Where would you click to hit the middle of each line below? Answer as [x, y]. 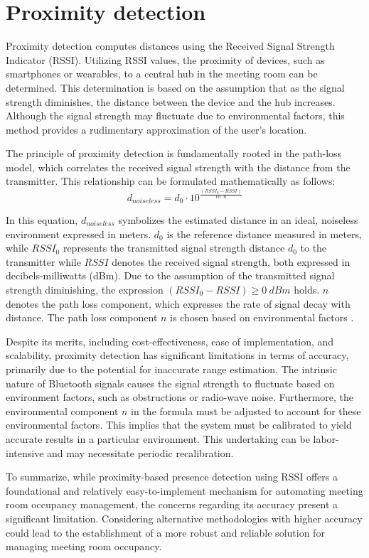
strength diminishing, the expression [85, 289]
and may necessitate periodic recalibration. [140, 452]
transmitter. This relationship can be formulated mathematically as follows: [171, 181]
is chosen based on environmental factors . [262, 317]
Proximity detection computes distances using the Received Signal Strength [170, 46]
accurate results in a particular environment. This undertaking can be [158, 438]
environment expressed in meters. [79, 234]
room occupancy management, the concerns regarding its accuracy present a [172, 504]
